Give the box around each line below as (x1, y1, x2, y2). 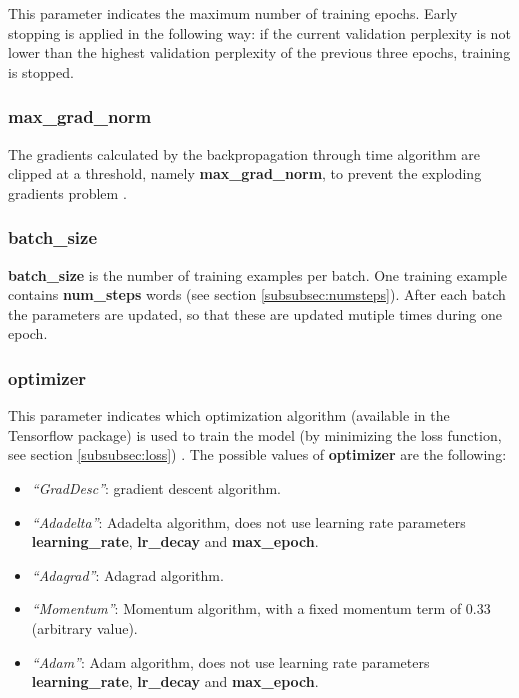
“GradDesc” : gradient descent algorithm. (31, 477, 281, 498)
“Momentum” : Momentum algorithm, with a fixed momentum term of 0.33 (31, 598, 491, 619)
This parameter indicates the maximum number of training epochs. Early (8, 3, 458, 23)
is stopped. (8, 61, 74, 82)
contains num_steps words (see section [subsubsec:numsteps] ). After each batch (8, 284, 506, 305)
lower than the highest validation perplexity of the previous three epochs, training (8, 42, 511, 63)
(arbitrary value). (31, 617, 138, 638)
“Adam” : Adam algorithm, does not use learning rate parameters (31, 651, 430, 672)
